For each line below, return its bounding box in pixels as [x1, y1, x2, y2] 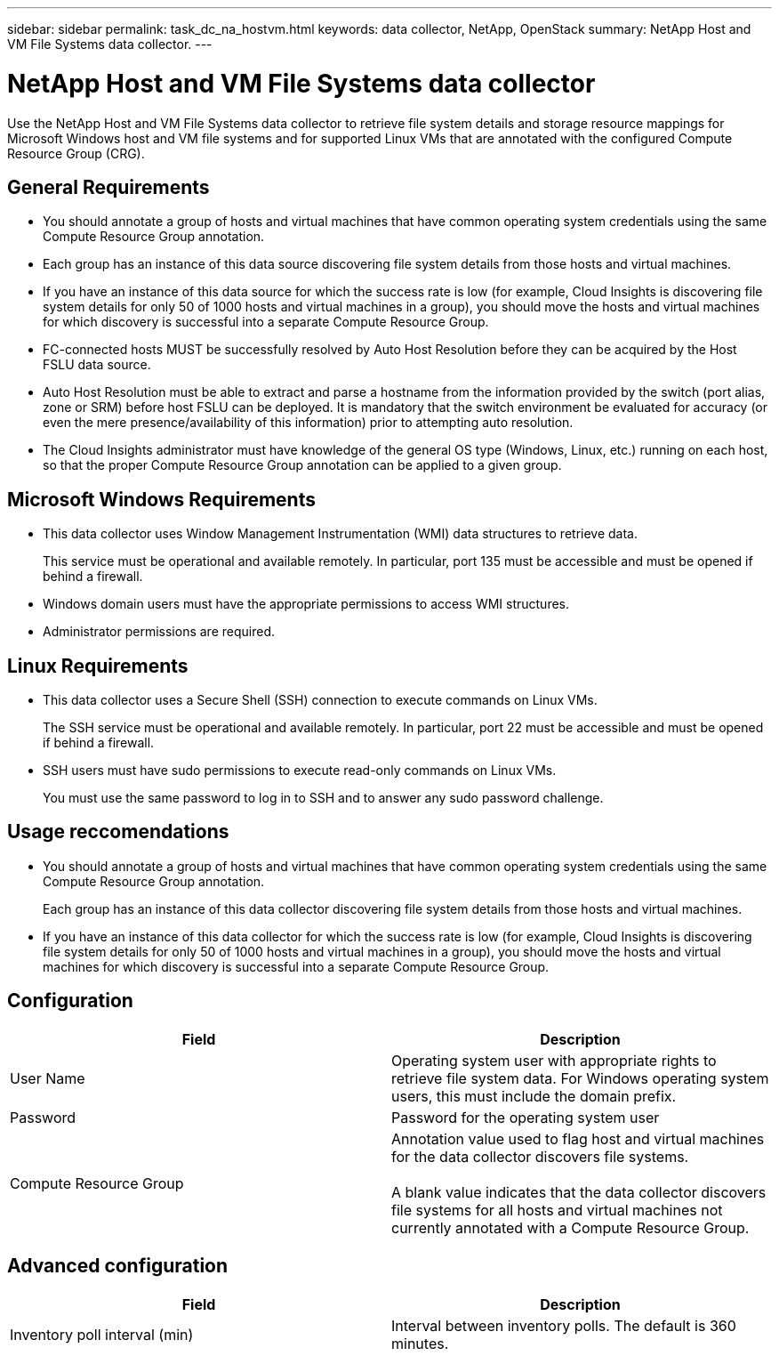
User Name [10, 1069, 85, 1087]
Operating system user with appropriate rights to [391, 1051, 717, 1069]
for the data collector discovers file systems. [391, 1147, 689, 1166]
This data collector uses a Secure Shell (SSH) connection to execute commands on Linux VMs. [43, 692, 598, 708]
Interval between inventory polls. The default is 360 [391, 1316, 736, 1335]
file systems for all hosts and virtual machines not [391, 1200, 723, 1219]
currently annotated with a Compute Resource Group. [391, 1218, 750, 1237]
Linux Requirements [7, 654, 189, 677]
